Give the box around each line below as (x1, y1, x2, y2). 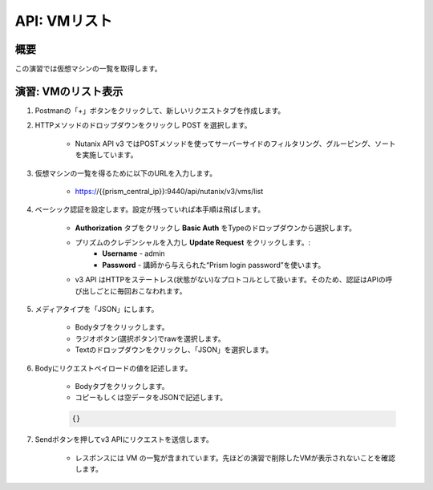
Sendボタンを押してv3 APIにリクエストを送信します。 (34, 435, 213, 444)
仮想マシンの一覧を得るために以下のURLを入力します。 (34, 168, 216, 178)
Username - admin (102, 249, 165, 258)
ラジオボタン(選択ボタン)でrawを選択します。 (75, 334, 226, 343)
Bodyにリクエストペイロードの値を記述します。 (34, 363, 192, 373)
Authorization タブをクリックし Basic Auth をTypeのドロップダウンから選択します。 (75, 223, 357, 233)
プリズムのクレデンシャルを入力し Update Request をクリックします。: (75, 237, 311, 248)
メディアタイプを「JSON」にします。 (34, 305, 159, 314)
